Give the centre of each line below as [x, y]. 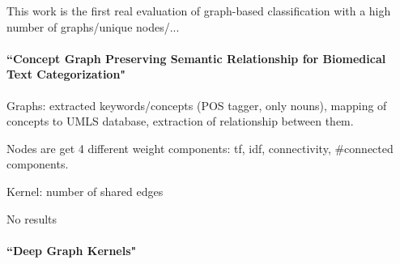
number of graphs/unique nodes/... [93, 26]
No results [32, 218]
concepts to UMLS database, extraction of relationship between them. [180, 121]
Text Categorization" [66, 74]
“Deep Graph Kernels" [72, 250]
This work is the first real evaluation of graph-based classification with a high [199, 11]
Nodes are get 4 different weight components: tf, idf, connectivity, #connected [200, 148]
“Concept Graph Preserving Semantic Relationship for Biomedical [196, 58]
